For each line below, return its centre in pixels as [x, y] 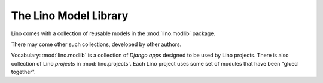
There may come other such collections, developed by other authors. [96, 44]
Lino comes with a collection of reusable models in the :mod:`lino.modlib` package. [113, 33]
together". [23, 72]
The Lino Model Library [70, 16]
